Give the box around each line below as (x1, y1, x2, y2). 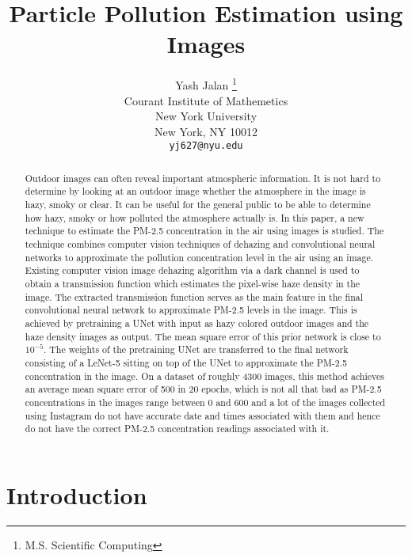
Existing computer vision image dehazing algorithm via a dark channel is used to (25, 264, 360, 277)
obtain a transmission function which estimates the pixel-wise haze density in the (25, 277, 360, 290)
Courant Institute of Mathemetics (124, 92, 288, 108)
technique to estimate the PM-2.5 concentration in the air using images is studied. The (25, 224, 384, 237)
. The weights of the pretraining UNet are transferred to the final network (44, 343, 349, 356)
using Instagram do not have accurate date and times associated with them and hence (25, 408, 380, 422)
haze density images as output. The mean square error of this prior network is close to (25, 329, 381, 343)
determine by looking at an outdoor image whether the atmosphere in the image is (25, 184, 366, 198)
